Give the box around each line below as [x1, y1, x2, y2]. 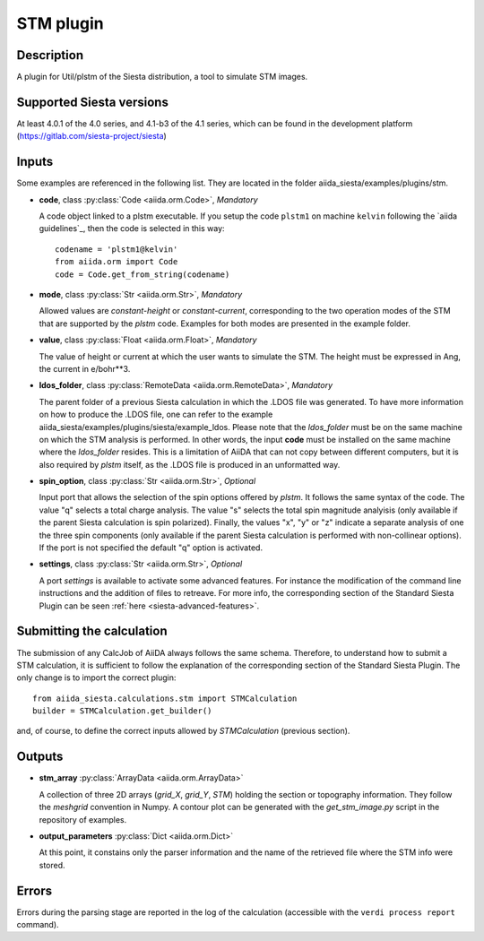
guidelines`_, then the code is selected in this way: [39, 223, 225, 234]
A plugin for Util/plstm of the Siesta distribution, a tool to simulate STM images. [16, 72, 308, 82]
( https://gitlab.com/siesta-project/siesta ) [16, 131, 168, 142]
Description [16, 47, 84, 63]
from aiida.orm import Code [55, 256, 178, 267]
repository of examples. [39, 814, 127, 824]
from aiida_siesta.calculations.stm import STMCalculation [32, 693, 298, 704]
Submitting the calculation [16, 624, 168, 639]
